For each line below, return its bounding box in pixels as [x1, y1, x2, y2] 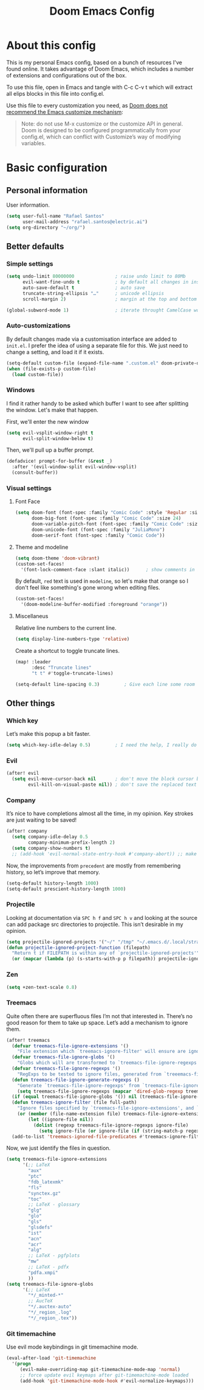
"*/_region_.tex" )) [28, 1315, 78, 1321]
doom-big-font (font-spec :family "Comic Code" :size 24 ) [31, 515, 182, 522]
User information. [6, 201, 50, 208]
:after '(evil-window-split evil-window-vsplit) [12, 464, 137, 470]
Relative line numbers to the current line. [15, 624, 117, 632]
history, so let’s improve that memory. [6, 868, 100, 875]
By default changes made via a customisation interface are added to [6, 335, 177, 343]
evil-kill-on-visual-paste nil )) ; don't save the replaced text [28, 782, 197, 788]
